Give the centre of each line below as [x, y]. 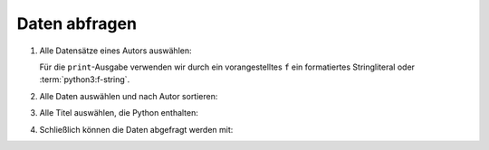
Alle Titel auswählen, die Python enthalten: [119, 113]
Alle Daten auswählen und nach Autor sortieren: [129, 96]
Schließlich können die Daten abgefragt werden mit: [136, 129]
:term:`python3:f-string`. [85, 80]
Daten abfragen [77, 23]
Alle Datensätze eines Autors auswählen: [115, 51]
